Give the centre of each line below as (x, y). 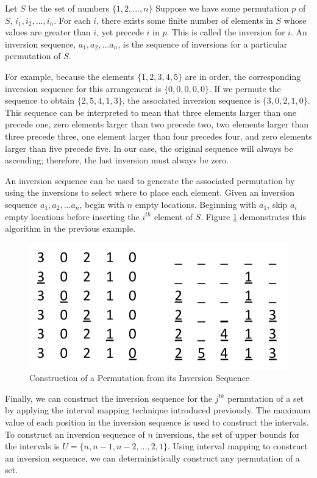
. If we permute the (245, 88)
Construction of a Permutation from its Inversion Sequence (140, 378)
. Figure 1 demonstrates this (253, 216)
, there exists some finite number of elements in (185, 20)
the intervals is (32, 446)
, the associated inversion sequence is (191, 100)
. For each (72, 20)
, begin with (102, 204)
